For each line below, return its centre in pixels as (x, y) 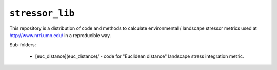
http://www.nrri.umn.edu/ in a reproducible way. (60, 35)
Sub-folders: (23, 45)
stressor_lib (42, 13)
